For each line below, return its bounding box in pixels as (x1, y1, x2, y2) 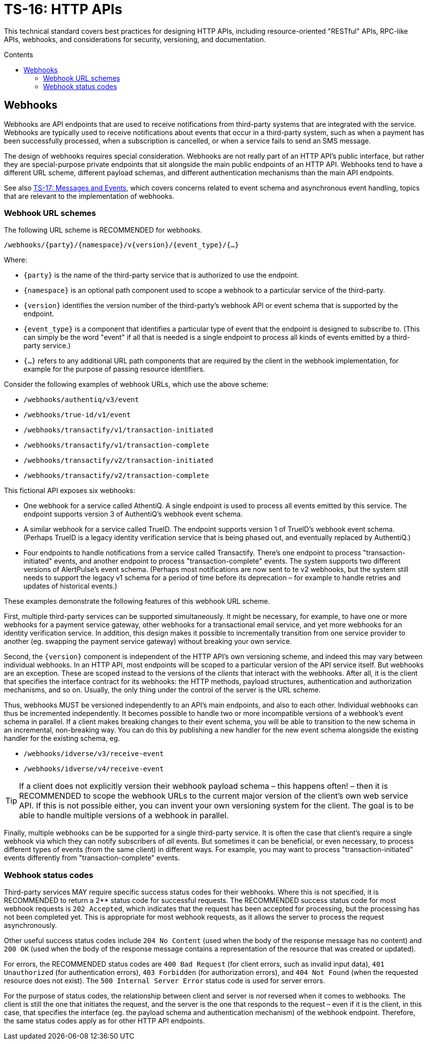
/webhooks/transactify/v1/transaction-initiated (23, 426, 213, 434)
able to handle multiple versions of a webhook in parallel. (19, 810, 229, 821)
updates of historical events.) (23, 582, 117, 591)
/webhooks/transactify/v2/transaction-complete (23, 472, 209, 480)
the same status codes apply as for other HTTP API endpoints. (4, 1017, 205, 1025)
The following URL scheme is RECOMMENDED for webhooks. (4, 226, 202, 235)
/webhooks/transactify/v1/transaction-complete (23, 441, 209, 450)
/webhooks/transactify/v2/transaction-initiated (23, 456, 213, 465)
